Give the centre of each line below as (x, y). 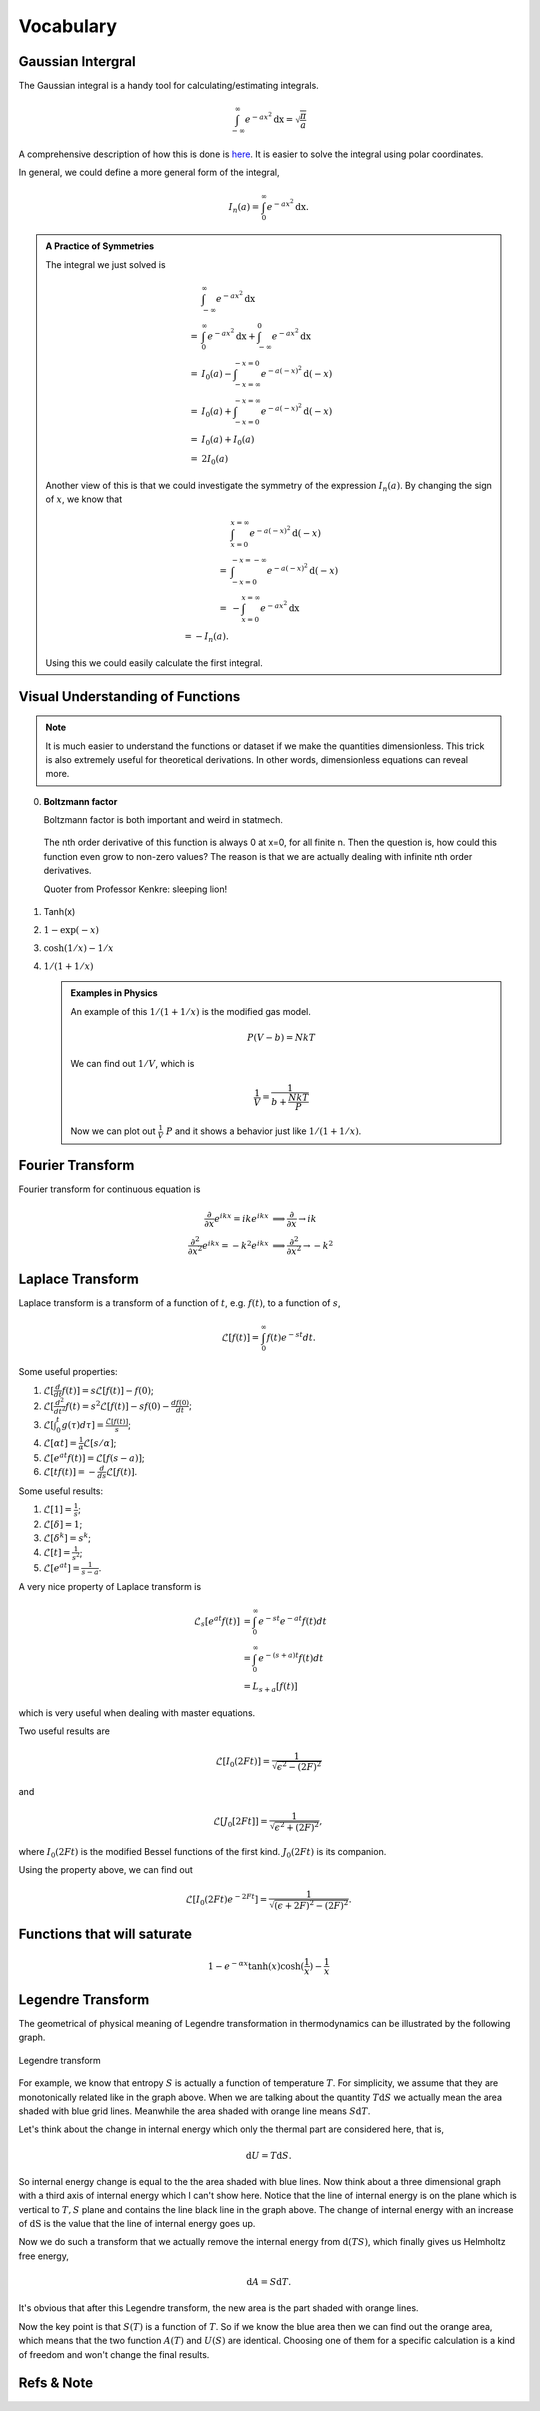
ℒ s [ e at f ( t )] (216, 1621)
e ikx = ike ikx (241, 1217)
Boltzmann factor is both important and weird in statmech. (163, 820)
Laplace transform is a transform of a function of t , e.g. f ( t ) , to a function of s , (179, 1303)
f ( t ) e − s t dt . (291, 1336)
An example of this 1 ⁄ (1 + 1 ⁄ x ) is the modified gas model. (191, 1011)
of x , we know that (84, 499)
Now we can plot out (113, 1131)
